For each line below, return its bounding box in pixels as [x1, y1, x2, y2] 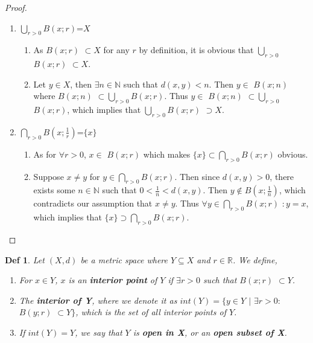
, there [270, 170, 294, 182]
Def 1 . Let [5, 253, 45, 266]
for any [103, 43, 130, 56]
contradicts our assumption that [33, 197, 153, 210]
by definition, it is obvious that [139, 43, 254, 56]
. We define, [232, 253, 277, 266]
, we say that [75, 325, 122, 338]
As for [33, 147, 57, 160]
